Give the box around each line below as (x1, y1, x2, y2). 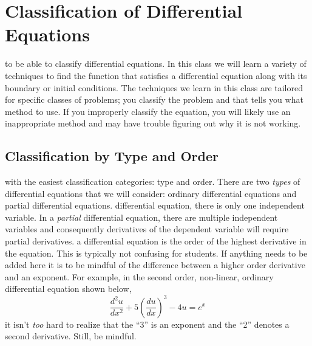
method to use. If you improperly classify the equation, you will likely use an (5, 105, 291, 117)
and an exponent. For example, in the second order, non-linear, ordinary (5, 270, 274, 283)
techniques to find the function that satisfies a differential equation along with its (5, 69, 307, 81)
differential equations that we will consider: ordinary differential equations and (5, 187, 297, 199)
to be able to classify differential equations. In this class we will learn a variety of (5, 57, 307, 70)
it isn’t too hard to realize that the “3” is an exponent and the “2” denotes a (5, 317, 290, 330)
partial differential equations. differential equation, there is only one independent (5, 199, 305, 212)
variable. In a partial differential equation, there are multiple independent (5, 210, 278, 223)
